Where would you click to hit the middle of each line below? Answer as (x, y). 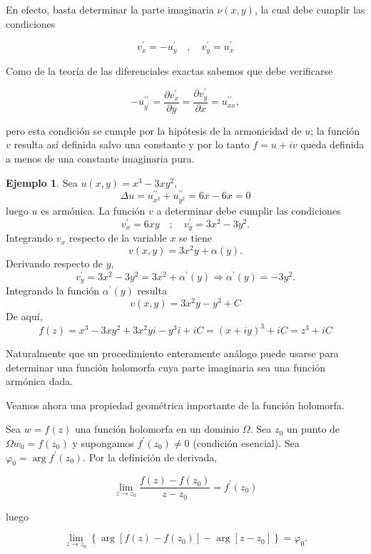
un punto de (313, 429)
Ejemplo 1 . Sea (42, 182)
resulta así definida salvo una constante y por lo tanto (132, 144)
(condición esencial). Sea (246, 442)
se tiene (196, 238)
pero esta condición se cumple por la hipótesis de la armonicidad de (154, 130)
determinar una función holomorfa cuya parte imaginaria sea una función (166, 367)
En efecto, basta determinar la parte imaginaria (110, 9)
